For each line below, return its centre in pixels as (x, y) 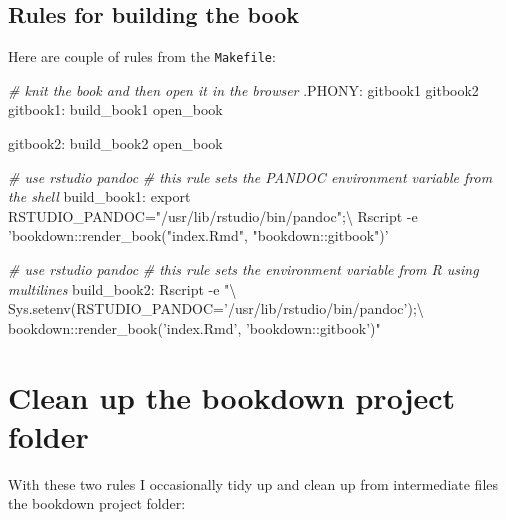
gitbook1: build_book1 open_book (115, 109)
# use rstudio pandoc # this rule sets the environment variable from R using (243, 269)
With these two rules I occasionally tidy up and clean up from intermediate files (253, 483)
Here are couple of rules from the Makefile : (142, 56)
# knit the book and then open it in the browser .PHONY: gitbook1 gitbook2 (243, 89)
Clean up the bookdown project (232, 396)
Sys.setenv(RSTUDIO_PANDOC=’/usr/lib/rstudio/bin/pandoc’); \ (216, 308)
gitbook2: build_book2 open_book (115, 143)
